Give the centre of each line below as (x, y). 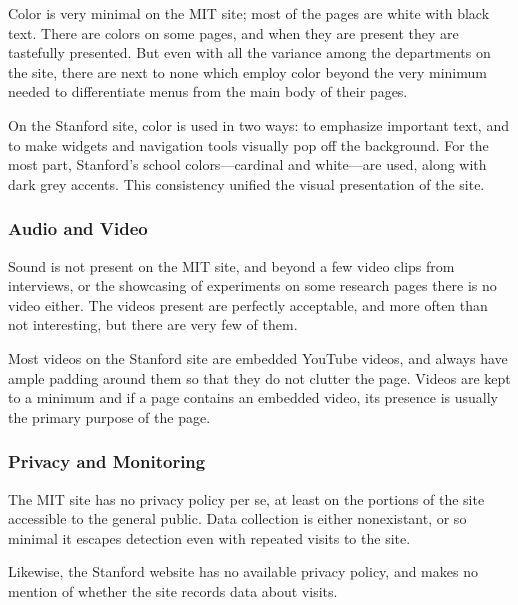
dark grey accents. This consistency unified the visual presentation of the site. (246, 183)
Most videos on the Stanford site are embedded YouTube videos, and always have (258, 357)
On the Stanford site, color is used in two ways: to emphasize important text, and (258, 124)
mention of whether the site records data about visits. (173, 590)
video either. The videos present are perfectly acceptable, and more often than (248, 304)
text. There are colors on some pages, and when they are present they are (233, 32)
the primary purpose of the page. (109, 416)
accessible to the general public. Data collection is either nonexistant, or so (237, 518)
